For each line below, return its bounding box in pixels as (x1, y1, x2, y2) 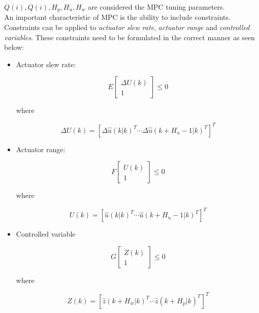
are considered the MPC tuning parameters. (88, 2, 225, 12)
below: (4, 42, 24, 52)
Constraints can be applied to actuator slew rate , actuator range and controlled (4, 22, 250, 33)
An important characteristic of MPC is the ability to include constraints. (4, 12, 231, 22)
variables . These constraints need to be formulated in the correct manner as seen (4, 32, 255, 42)
